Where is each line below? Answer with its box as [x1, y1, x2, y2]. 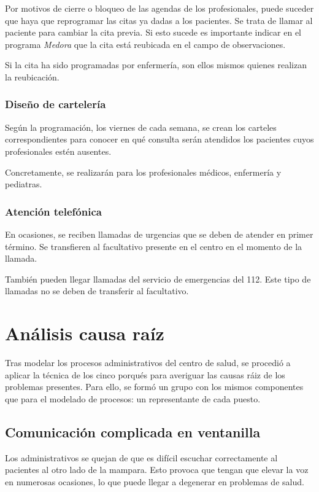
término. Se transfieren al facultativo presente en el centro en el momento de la [5, 240, 302, 252]
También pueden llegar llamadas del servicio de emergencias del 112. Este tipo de [5, 272, 311, 285]
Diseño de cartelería [5, 96, 106, 112]
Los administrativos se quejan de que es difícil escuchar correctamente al [5, 451, 278, 464]
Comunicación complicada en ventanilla [5, 422, 261, 441]
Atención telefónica [5, 203, 102, 219]
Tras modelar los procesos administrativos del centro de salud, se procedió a [5, 356, 291, 369]
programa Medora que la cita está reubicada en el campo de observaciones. [5, 37, 286, 50]
